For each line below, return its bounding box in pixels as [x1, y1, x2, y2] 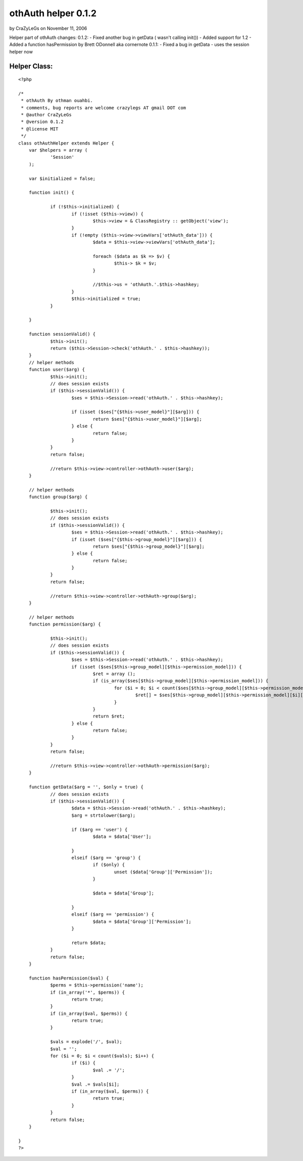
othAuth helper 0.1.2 [9, 8, 97, 19]
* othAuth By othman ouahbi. [21, 98, 93, 104]
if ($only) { [92, 862, 125, 868]
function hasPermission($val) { [28, 975, 109, 981]
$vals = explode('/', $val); [50, 1039, 122, 1045]
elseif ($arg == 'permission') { [71, 912, 154, 917]
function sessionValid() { [28, 331, 96, 337]
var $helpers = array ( [28, 147, 88, 153]
